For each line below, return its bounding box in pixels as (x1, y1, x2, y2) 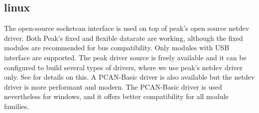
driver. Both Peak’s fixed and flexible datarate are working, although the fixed (4, 32, 243, 43)
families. (4, 101, 29, 111)
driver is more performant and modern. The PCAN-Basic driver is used (4, 81, 222, 92)
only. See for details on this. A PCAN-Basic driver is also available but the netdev (4, 72, 255, 82)
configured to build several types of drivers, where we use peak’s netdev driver (4, 62, 243, 72)
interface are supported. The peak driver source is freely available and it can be (4, 52, 247, 62)
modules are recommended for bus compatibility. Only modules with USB (4, 42, 230, 53)
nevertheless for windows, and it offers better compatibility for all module (4, 91, 229, 102)
